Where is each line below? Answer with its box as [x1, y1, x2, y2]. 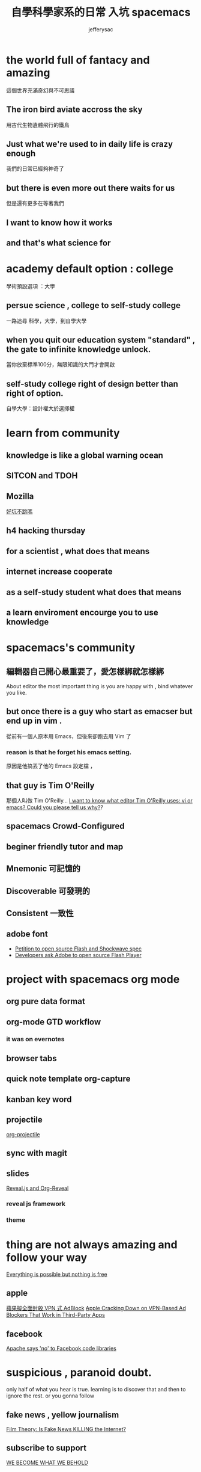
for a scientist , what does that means [6, 546, 150, 556]
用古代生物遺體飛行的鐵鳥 [6, 121, 70, 128]
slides [6, 1168, 29, 1179]
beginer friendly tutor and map [6, 842, 124, 852]
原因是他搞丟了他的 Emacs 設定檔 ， [6, 762, 96, 770]
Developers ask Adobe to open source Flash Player [14, 951, 142, 958]
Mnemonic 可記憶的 [6, 864, 81, 874]
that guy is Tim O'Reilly [6, 780, 95, 790]
